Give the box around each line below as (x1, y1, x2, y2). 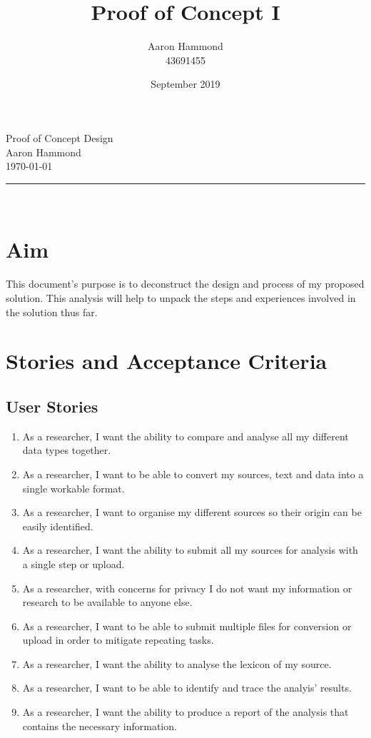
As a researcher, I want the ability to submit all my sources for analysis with (22, 542, 358, 557)
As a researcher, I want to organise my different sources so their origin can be (22, 505, 362, 520)
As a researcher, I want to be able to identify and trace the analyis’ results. (22, 680, 352, 695)
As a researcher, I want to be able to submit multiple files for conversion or (22, 618, 352, 633)
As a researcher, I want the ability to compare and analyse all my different (22, 428, 349, 443)
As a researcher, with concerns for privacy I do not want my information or (22, 580, 352, 595)
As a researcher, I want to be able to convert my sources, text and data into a (22, 466, 364, 481)
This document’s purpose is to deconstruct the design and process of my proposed (6, 276, 365, 291)
